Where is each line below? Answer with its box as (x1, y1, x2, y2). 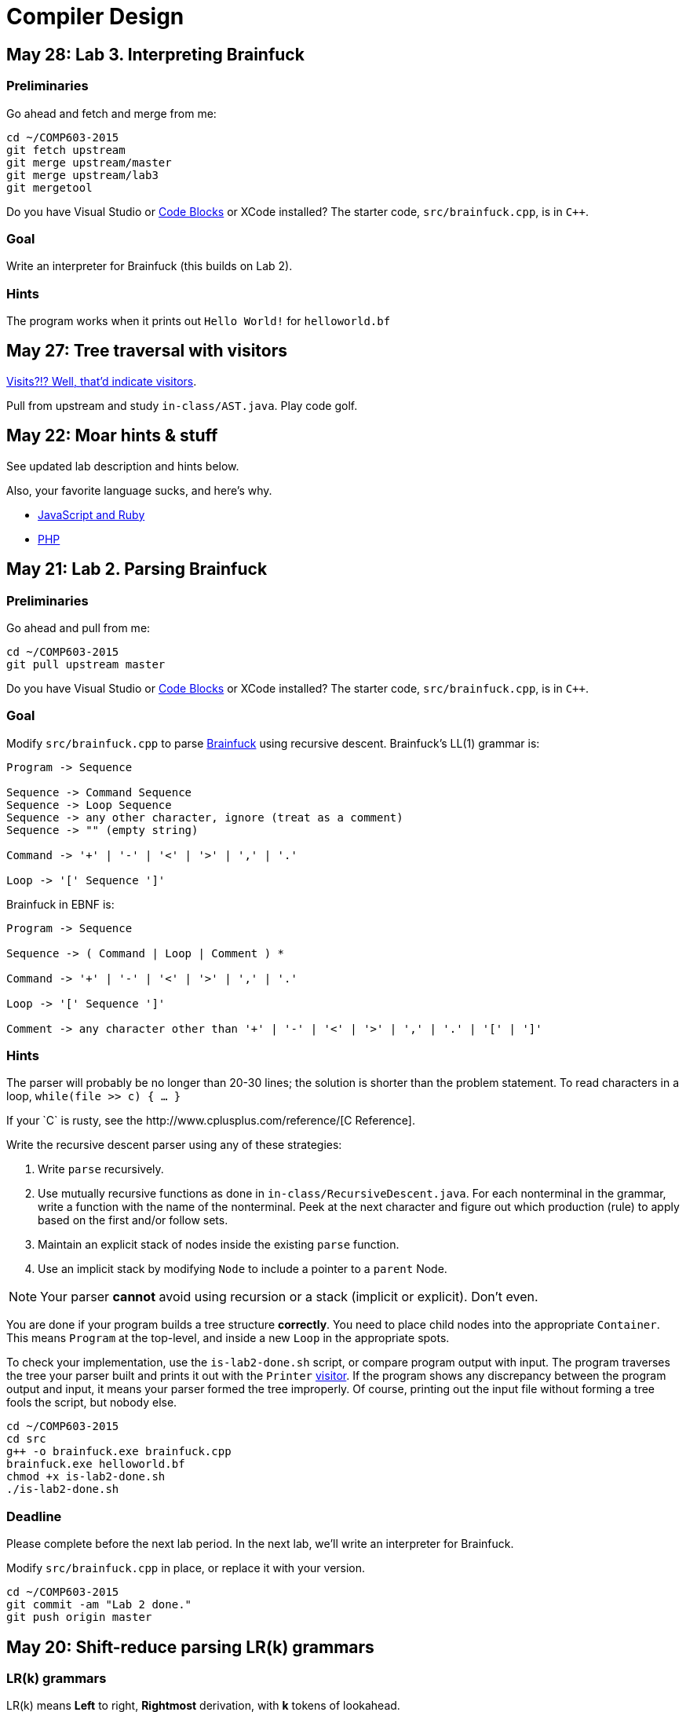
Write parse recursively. (38, 1162, 164, 1176)
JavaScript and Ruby (38, 507, 145, 521)
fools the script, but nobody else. (6, 1396, 177, 1410)
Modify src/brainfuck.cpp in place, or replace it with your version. (6, 1561, 366, 1575)
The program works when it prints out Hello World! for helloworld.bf (6, 314, 391, 328)
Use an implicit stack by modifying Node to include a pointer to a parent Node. (38, 1262, 447, 1276)
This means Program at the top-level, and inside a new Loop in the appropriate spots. (6, 1331, 450, 1345)
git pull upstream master (6, 657, 166, 671)
